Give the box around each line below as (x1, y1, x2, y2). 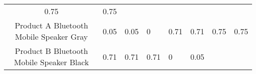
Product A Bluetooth (14, 20, 88, 31)
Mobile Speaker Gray (15, 31, 88, 42)
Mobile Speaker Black (14, 56, 89, 68)
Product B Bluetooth (15, 45, 88, 56)
